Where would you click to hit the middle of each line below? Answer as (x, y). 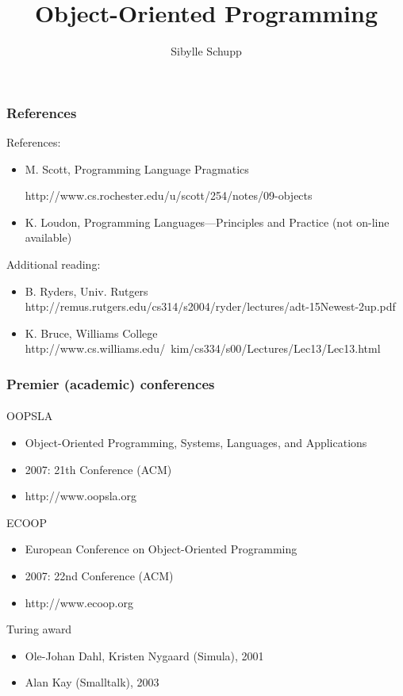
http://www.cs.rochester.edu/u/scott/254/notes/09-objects (169, 195)
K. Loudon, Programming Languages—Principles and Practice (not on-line (207, 222)
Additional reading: (54, 264)
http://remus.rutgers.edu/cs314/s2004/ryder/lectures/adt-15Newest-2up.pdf (210, 306)
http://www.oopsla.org (81, 496)
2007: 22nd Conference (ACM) (99, 575)
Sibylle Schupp (206, 51)
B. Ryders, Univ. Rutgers (86, 291)
